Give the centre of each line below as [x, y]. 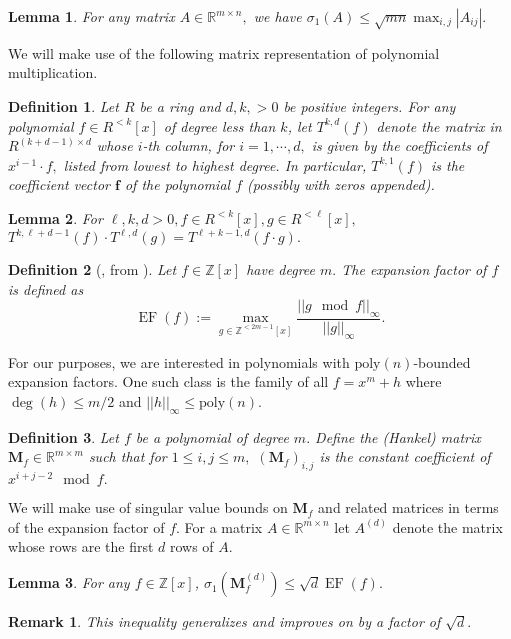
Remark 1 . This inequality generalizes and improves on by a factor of [224, 621]
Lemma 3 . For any [69, 582]
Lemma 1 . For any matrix [91, 16]
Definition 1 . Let [63, 105]
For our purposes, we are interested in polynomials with [179, 361]
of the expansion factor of [86, 526]
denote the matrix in [439, 125]
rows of [191, 546]
